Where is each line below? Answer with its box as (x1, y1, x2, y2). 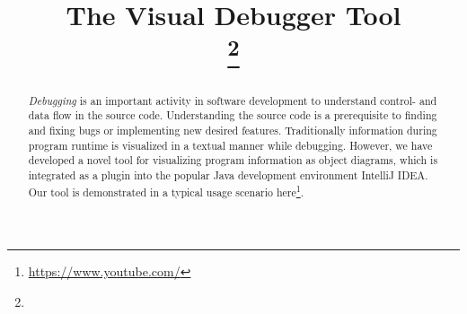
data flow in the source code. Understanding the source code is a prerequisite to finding (28, 108, 437, 123)
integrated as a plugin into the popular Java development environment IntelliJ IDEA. (28, 167, 428, 182)
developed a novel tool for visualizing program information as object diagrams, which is (28, 153, 438, 168)
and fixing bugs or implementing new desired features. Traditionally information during (28, 123, 437, 137)
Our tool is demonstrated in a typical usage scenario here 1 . (28, 181, 304, 199)
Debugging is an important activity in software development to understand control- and (28, 92, 437, 108)
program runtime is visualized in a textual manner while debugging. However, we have (28, 137, 433, 153)
